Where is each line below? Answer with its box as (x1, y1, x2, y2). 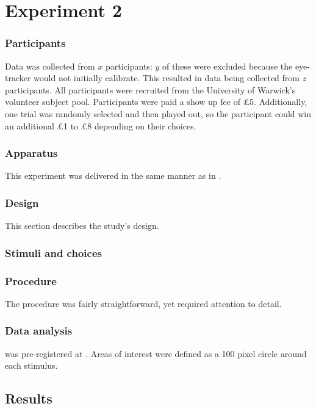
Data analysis (5, 323, 73, 338)
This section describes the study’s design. (5, 219, 159, 232)
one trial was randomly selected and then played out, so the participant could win (5, 107, 312, 120)
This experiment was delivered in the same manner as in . (5, 169, 221, 182)
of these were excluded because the (162, 59, 293, 72)
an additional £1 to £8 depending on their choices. (5, 119, 196, 132)
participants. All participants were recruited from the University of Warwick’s (5, 83, 296, 96)
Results (5, 389, 52, 408)
